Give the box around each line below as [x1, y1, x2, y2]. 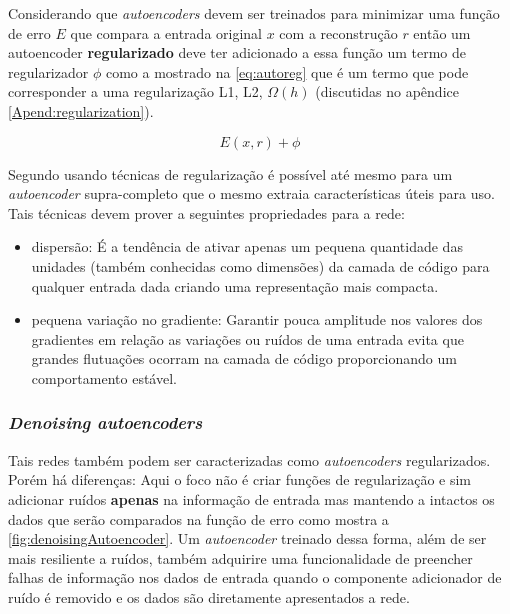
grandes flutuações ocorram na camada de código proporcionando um [31, 348, 457, 369]
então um [413, 22, 471, 43]
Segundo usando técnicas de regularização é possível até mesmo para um [8, 163, 453, 184]
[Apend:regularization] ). [8, 100, 154, 121]
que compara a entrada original [70, 22, 263, 43]
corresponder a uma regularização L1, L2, [8, 81, 263, 102]
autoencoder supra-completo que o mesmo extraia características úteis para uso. [8, 183, 495, 204]
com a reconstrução [279, 22, 398, 43]
